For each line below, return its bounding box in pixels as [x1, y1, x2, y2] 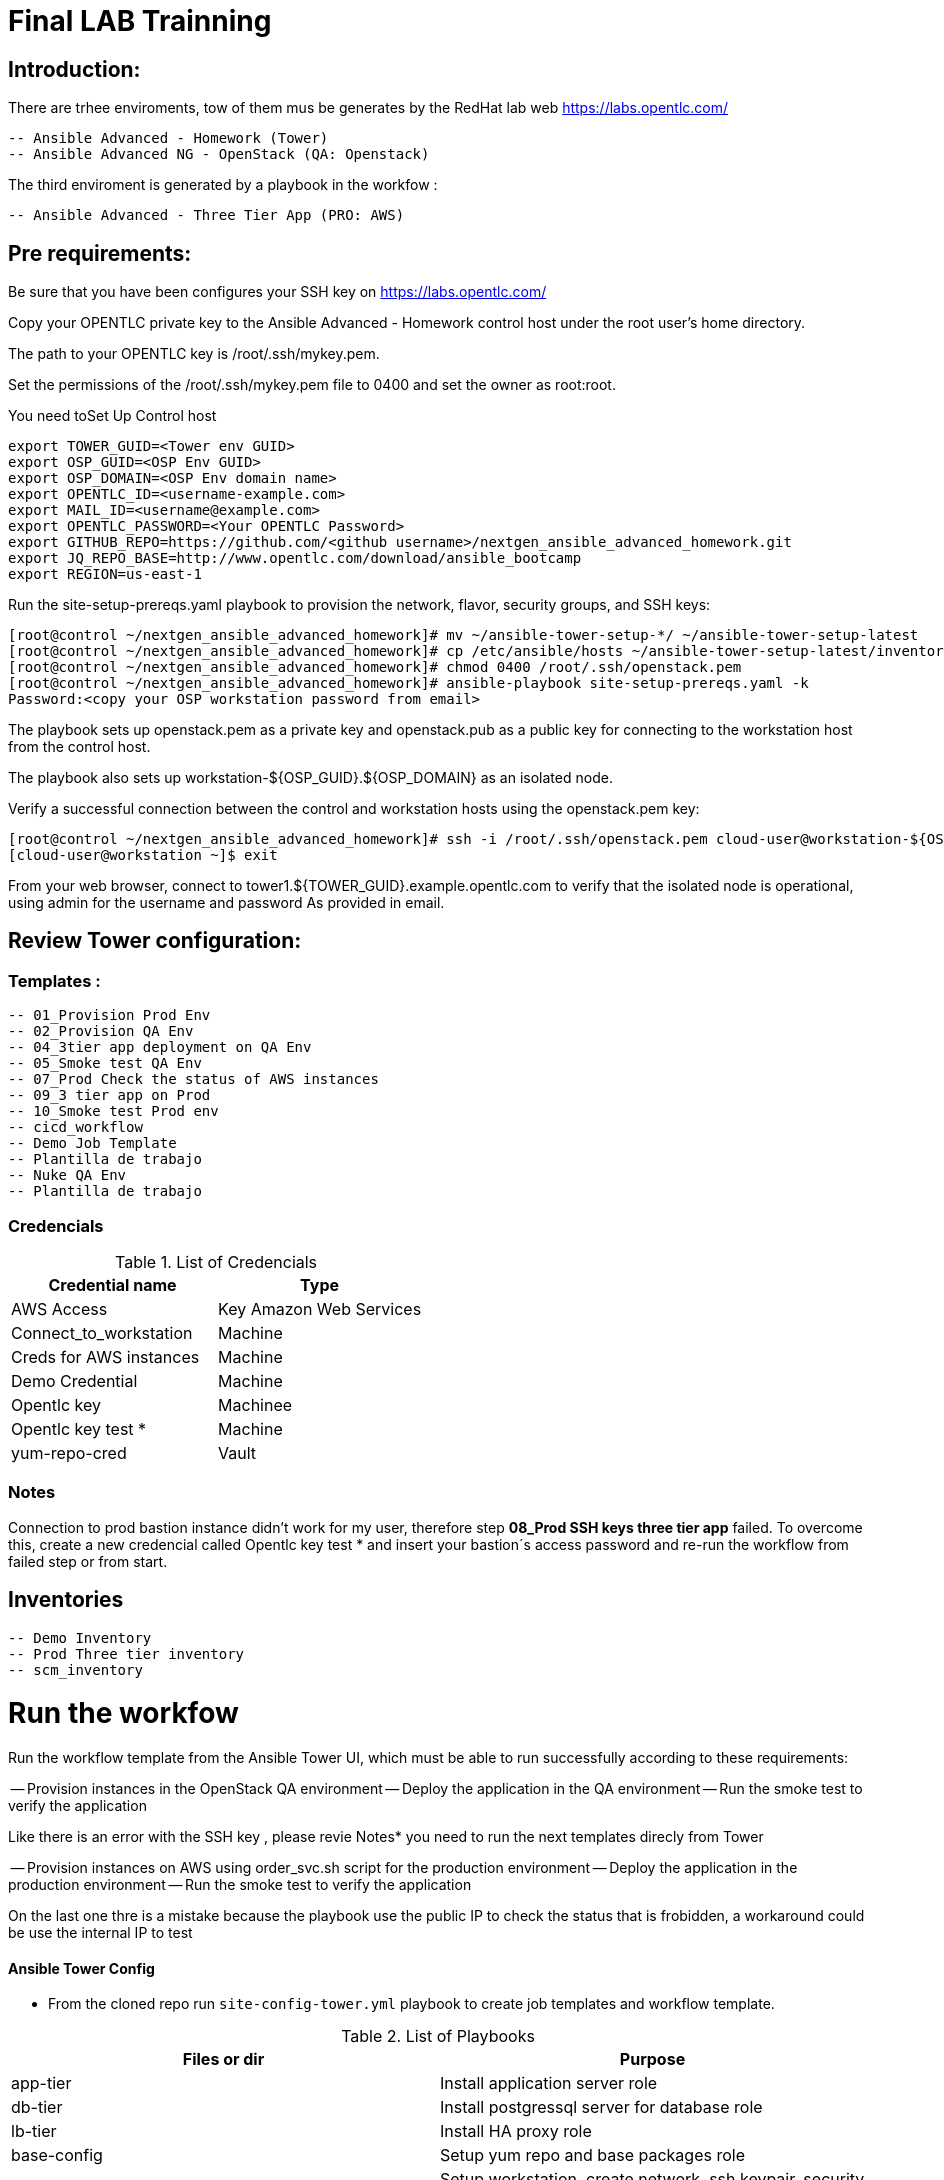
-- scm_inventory [8, 1661, 143, 1678]
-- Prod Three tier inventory [8, 1645, 245, 1662]
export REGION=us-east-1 [8, 566, 202, 583]
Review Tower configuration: [8, 928, 302, 954]
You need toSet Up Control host [8, 407, 217, 425]
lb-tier [11, 2121, 57, 2142]
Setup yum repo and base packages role [440, 2145, 745, 2166]
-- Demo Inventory [8, 1629, 152, 1646]
